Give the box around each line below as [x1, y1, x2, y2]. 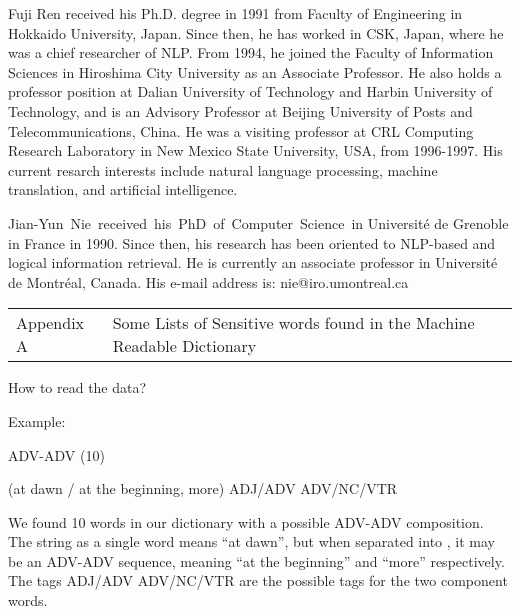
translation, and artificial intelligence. [8, 179, 238, 200]
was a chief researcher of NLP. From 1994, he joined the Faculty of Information [8, 42, 494, 63]
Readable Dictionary [112, 334, 257, 358]
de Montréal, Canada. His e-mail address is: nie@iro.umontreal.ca [8, 271, 409, 292]
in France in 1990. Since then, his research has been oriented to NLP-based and [8, 232, 496, 253]
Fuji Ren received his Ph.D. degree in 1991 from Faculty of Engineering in [8, 3, 463, 23]
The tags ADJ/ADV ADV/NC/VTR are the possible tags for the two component [8, 570, 508, 591]
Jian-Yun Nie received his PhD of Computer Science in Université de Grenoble [8, 212, 509, 233]
